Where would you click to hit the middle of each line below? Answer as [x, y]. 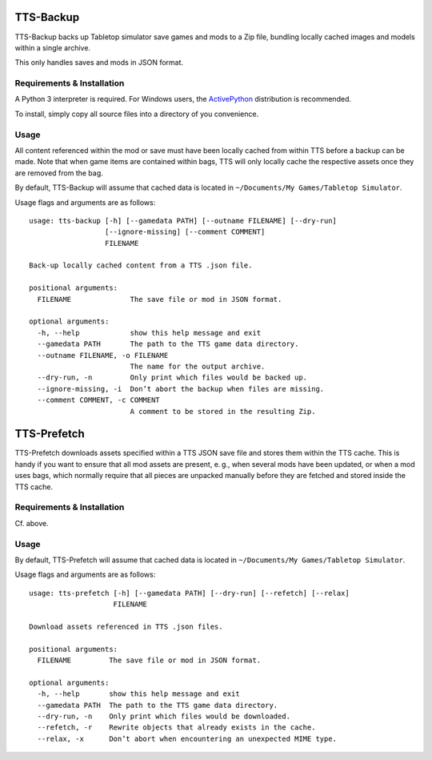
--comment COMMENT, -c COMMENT [98, 400]
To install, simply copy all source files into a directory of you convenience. [137, 114]
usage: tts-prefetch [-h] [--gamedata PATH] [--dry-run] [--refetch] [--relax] [189, 593]
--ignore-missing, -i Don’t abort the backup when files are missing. [181, 389]
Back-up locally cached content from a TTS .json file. [141, 265]
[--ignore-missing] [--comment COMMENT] [185, 232]
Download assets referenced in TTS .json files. [126, 626]
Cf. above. [32, 523]
